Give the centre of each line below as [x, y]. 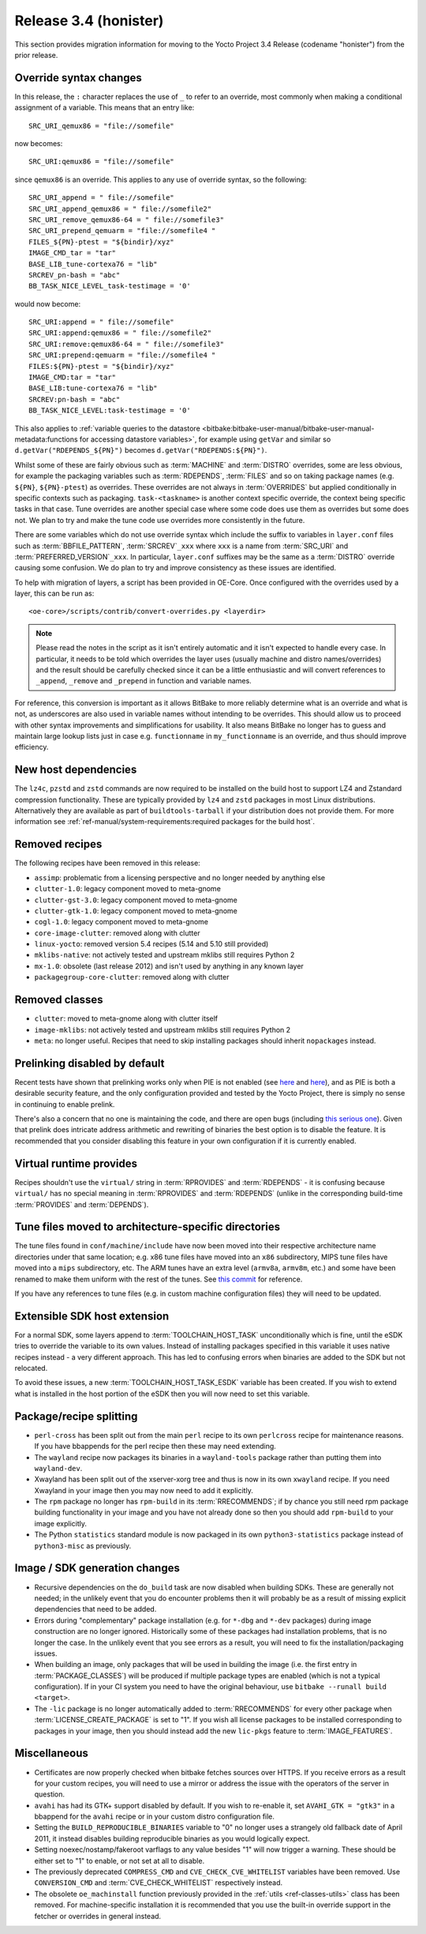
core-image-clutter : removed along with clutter [117, 933]
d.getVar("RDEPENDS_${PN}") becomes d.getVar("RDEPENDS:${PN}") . [141, 450]
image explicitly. [60, 1523]
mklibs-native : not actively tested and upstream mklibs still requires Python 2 [164, 955]
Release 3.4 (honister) [89, 21]
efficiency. [32, 747]
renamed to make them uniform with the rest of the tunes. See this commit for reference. [159, 1279]
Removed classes [59, 1000]
